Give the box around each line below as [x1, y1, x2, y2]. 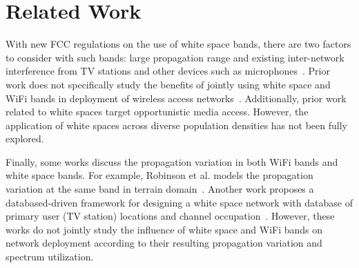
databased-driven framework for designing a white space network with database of [6, 195, 353, 209]
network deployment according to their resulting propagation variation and [6, 236, 322, 250]
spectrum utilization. [6, 249, 94, 264]
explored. [6, 131, 44, 146]
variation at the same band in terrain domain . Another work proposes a [6, 182, 314, 196]
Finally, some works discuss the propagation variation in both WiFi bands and [6, 154, 338, 169]
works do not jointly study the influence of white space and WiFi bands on [6, 222, 323, 236]
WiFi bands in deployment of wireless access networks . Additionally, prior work [6, 90, 347, 105]
